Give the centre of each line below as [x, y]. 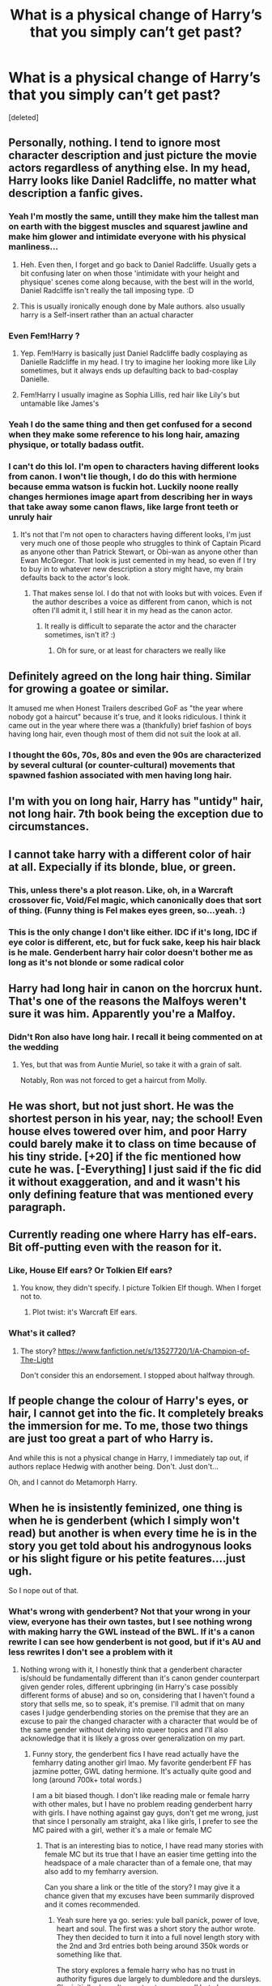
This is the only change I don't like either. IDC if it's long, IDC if [133, 931]
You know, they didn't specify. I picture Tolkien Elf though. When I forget [140, 1288]
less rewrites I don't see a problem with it [91, 1652]
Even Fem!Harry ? [44, 335]
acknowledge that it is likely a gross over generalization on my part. [132, 1738]
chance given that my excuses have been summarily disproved [149, 1896]
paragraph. [37, 1207]
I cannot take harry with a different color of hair [130, 854]
